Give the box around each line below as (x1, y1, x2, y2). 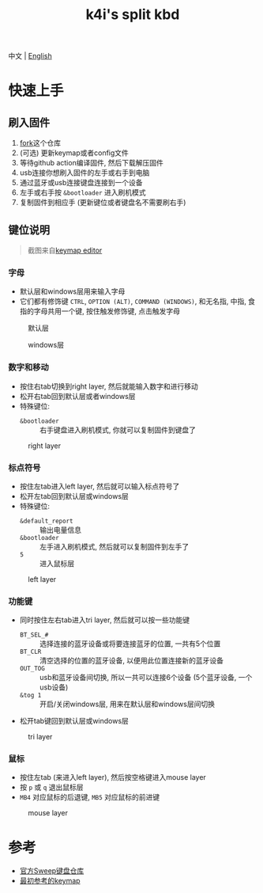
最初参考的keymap (19, 876, 81, 886)
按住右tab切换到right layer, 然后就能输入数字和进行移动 (19, 382, 199, 391)
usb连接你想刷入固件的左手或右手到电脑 (19, 168, 150, 177)
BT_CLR (19, 648, 42, 656)
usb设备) (39, 682, 69, 692)
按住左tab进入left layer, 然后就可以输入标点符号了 (19, 481, 180, 491)
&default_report (19, 517, 73, 525)
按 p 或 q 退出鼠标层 (19, 782, 84, 792)
